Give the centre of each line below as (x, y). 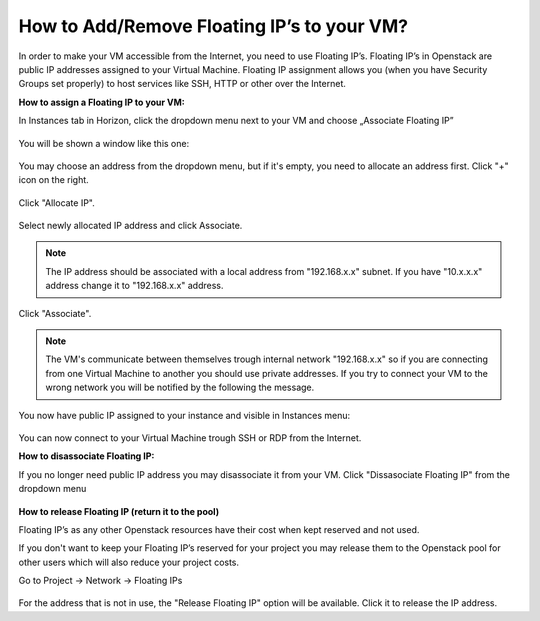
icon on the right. (53, 180)
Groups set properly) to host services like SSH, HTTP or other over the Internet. (182, 84)
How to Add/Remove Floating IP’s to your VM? (213, 26)
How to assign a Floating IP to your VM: (101, 102)
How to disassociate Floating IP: (86, 456)
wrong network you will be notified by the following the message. (180, 387)
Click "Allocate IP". (56, 202)
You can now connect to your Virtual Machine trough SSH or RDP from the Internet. (190, 437)
